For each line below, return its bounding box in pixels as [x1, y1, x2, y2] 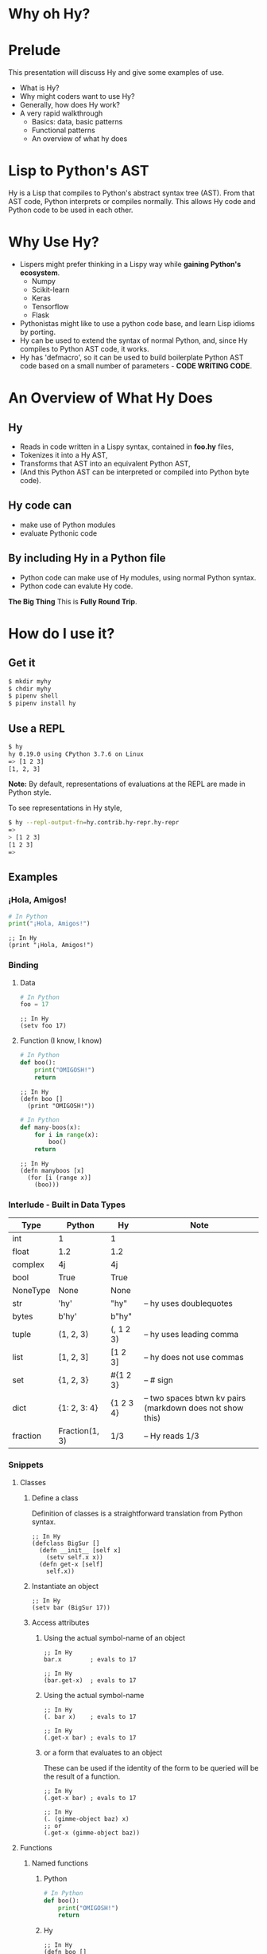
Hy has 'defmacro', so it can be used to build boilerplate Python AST [19, 352, 244, 362]
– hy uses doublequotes [144, 1298, 233, 1309]
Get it [8, 656, 36, 670]
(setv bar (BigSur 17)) [31, 1603, 111, 1611]
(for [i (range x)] [27, 1174, 91, 1182]
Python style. [8, 788, 52, 797]
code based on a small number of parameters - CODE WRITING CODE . [19, 361, 253, 371]
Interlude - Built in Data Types [8, 1199, 126, 1210]
